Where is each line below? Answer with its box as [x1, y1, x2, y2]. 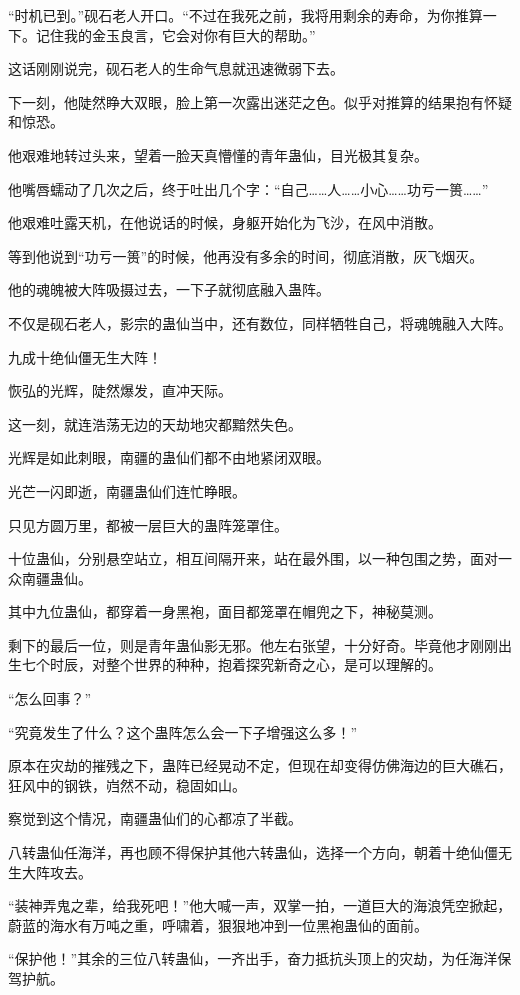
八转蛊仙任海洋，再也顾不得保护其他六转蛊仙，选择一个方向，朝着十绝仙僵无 [8, 842, 512, 863]
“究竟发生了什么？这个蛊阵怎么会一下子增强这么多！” [8, 721, 358, 742]
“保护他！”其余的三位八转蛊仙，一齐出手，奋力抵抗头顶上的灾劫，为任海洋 [8, 948, 498, 969]
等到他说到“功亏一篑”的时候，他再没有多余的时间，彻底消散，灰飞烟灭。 [8, 245, 484, 266]
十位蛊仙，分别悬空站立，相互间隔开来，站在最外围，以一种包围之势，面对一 [8, 548, 512, 569]
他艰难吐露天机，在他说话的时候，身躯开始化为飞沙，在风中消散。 [8, 212, 442, 233]
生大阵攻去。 [8, 861, 92, 882]
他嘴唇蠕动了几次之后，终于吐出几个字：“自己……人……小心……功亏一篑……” [8, 178, 489, 199]
